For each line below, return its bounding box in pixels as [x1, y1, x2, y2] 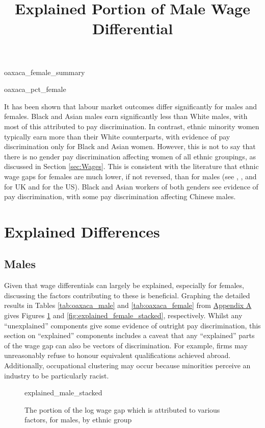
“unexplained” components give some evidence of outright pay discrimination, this [4, 320, 261, 330]
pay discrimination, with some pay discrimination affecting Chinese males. [4, 191, 236, 202]
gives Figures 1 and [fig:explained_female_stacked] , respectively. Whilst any [4, 310, 243, 321]
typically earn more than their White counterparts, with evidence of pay [4, 131, 230, 141]
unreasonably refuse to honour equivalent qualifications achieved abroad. [4, 350, 231, 361]
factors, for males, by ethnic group [24, 414, 132, 425]
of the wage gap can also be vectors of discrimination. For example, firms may [4, 340, 248, 350]
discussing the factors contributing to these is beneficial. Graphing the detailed [4, 290, 250, 300]
